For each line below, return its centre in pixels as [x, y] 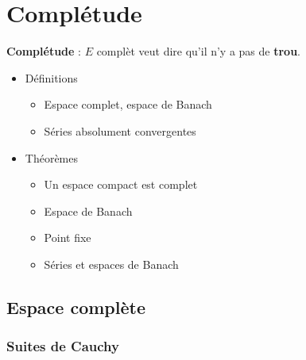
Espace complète [76, 306]
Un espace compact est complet [121, 184]
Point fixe [68, 237]
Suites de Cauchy [63, 346]
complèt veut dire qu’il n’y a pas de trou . [199, 51]
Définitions [51, 77]
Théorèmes [52, 157]
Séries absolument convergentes [120, 130]
